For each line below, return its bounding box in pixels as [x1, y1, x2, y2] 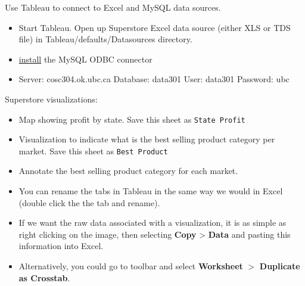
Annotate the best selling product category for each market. [18, 164, 238, 177]
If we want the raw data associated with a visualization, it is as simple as [18, 216, 287, 229]
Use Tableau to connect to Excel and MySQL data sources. [5, 1, 221, 13]
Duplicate [259, 260, 300, 272]
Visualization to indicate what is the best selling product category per [18, 133, 275, 145]
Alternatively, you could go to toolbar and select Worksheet [18, 260, 243, 272]
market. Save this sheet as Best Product [18, 144, 168, 157]
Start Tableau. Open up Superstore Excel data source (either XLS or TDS [18, 21, 291, 33]
